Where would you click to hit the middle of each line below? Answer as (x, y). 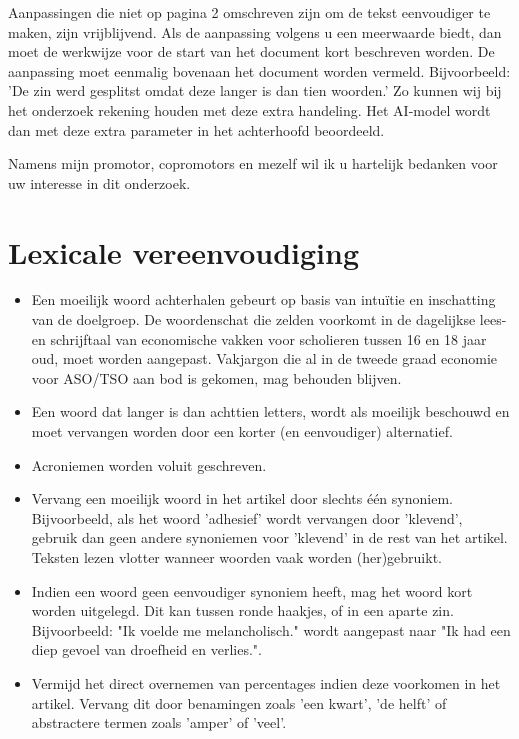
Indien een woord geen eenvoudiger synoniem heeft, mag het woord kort (252, 590)
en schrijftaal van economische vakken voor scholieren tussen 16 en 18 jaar (259, 338)
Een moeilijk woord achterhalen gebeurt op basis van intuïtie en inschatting (263, 299)
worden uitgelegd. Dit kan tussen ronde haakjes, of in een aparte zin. (242, 610)
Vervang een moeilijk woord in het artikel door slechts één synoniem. (242, 498)
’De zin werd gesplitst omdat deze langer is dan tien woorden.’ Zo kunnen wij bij (255, 90)
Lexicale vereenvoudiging (184, 251)
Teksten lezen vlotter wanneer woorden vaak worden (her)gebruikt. (236, 557)
